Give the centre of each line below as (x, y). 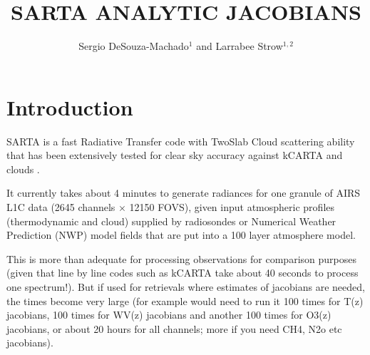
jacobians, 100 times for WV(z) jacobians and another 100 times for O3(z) (169, 315)
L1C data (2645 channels (61, 207)
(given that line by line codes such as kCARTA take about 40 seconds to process (183, 273)
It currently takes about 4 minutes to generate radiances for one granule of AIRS (184, 193)
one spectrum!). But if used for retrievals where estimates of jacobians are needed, (186, 287)
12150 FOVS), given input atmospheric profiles (232, 207)
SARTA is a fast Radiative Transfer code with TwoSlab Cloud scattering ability (181, 141)
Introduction (70, 107)
